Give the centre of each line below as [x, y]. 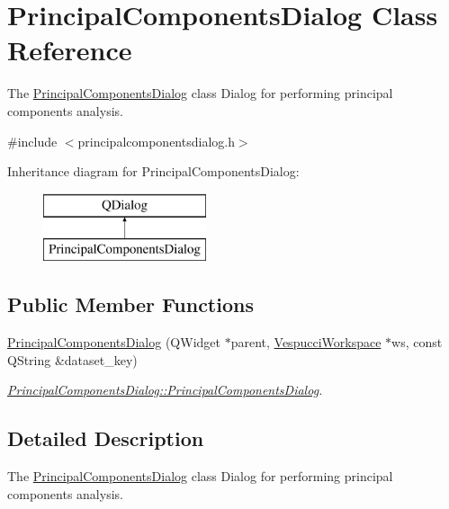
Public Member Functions [130, 304]
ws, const [417, 342]
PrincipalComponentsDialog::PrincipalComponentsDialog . [165, 390]
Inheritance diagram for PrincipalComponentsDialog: [153, 171]
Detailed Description [106, 438]
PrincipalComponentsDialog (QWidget [114, 342]
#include [32, 141]
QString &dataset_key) [72, 359]
